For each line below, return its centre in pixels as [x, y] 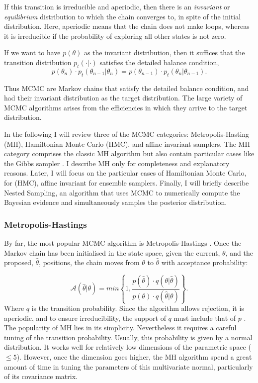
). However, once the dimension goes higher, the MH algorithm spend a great [134, 357]
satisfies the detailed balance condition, [159, 62]
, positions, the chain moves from [89, 262]
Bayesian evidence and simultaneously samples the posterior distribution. [116, 202]
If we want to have [32, 52]
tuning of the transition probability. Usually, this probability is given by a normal [128, 337]
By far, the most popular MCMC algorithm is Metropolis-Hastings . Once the [123, 242]
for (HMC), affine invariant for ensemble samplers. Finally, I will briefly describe [127, 182]
